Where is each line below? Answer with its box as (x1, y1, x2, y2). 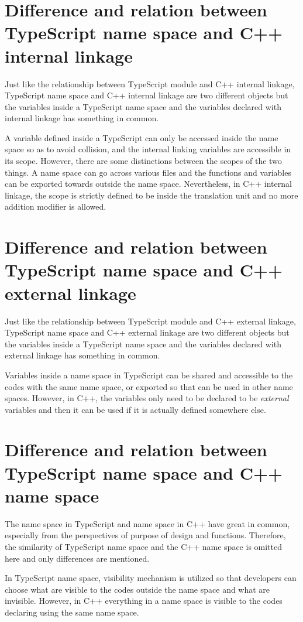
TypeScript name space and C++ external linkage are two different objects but (5, 326, 290, 339)
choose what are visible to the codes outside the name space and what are (5, 583, 270, 595)
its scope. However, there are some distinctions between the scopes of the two (5, 155, 282, 167)
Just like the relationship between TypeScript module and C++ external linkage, (5, 315, 296, 327)
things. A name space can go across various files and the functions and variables (5, 166, 291, 178)
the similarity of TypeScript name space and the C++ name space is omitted (5, 540, 283, 552)
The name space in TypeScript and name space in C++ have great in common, (5, 517, 290, 529)
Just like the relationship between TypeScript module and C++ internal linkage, (5, 77, 295, 90)
